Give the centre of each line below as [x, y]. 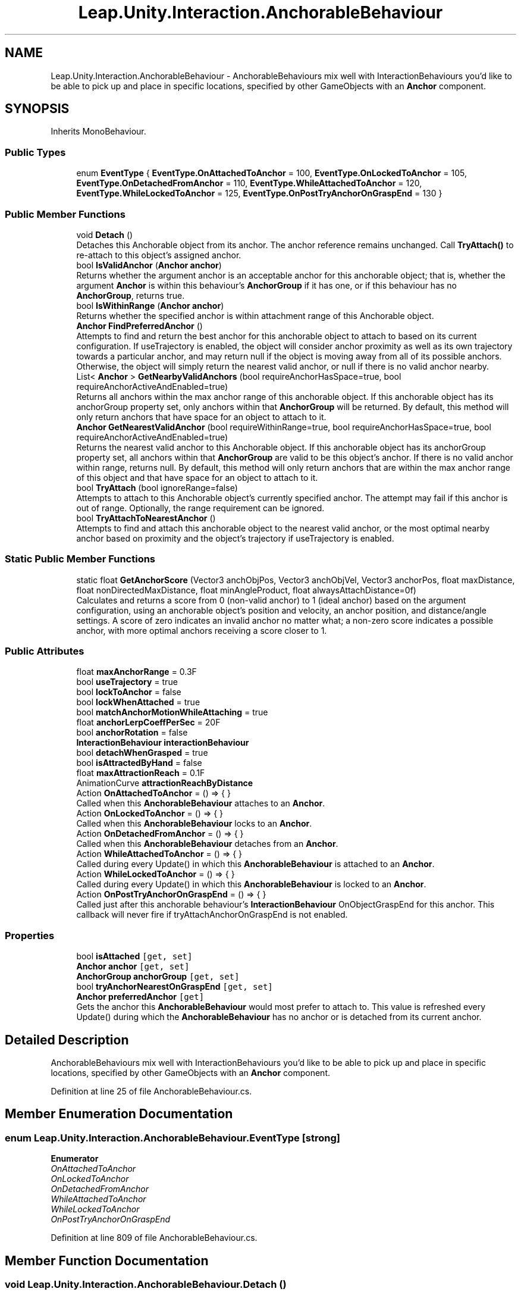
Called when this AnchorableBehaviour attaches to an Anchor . [201, 803]
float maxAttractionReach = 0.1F [141, 773]
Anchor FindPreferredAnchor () [139, 326]
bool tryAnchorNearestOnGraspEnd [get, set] [175, 987]
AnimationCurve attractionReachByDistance [165, 783]
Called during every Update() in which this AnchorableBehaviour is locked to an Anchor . [251, 884]
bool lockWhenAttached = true [138, 702]
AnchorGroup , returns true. [131, 295]
